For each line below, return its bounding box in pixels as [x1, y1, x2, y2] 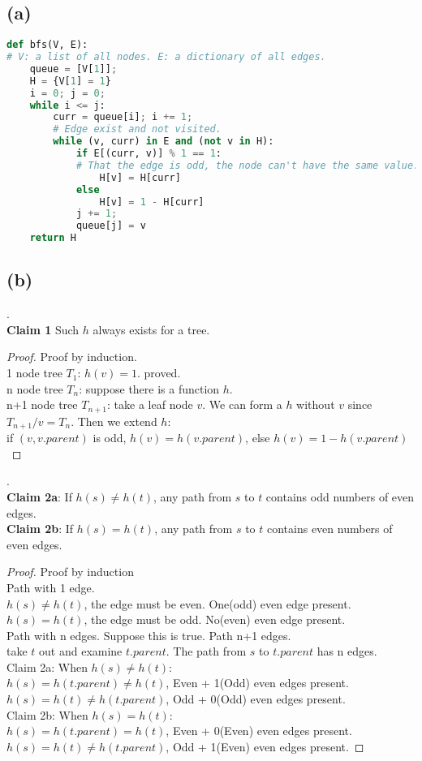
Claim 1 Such [6, 320, 80, 338]
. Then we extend [71, 412, 157, 429]
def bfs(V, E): [6, 39, 88, 51]
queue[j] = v [75, 220, 146, 232]
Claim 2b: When [6, 706, 88, 723]
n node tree [6, 380, 63, 397]
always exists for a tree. [93, 320, 210, 338]
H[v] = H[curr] [99, 171, 181, 183]
